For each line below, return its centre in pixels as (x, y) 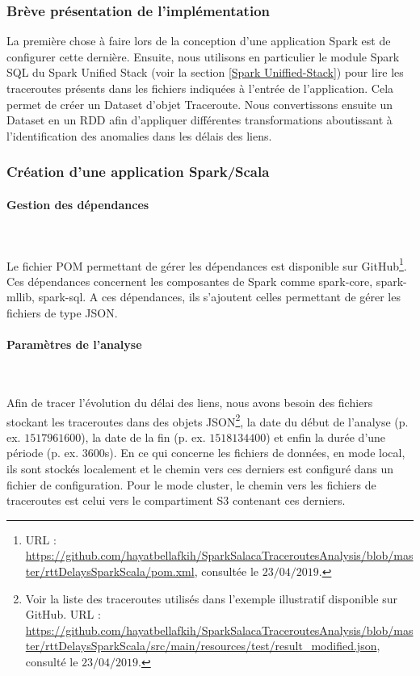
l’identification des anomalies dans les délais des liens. (139, 135)
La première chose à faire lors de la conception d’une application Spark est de (199, 41)
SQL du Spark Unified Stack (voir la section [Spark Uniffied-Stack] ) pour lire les (205, 72)
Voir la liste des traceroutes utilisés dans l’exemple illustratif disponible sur (211, 598)
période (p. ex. (43, 453)
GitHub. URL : (63, 614)
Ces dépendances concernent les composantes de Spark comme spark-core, (190, 281)
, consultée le (227, 571)
